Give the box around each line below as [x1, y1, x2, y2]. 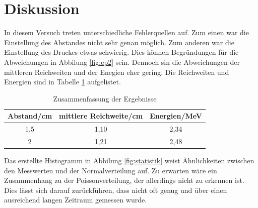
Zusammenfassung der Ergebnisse [53, 93, 157, 103]
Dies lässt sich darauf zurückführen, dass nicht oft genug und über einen [4, 184, 227, 195]
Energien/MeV [150, 111, 203, 121]
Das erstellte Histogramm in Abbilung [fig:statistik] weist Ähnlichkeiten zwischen [4, 155, 254, 166]
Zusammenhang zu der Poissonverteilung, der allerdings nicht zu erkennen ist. [4, 175, 244, 185]
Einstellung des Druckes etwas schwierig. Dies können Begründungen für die [4, 47, 239, 57]
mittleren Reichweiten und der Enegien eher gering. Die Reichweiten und [4, 66, 229, 77]
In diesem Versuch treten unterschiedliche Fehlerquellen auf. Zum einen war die [4, 27, 249, 38]
